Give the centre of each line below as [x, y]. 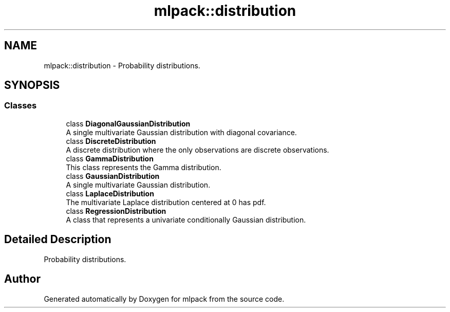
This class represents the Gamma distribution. [144, 167]
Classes [21, 106]
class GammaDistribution [110, 158]
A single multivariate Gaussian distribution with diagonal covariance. [181, 132]
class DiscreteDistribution [111, 141]
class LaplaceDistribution [110, 193]
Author [22, 279]
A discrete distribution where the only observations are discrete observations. [198, 150]
